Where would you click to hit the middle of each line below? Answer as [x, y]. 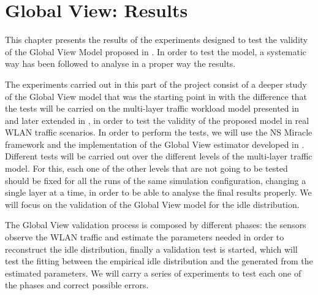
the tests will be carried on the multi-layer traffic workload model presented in [152, 108]
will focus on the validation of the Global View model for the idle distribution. [152, 204]
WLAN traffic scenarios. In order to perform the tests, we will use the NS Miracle [159, 132]
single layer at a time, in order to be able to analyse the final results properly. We [158, 192]
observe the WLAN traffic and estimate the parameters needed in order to [145, 237]
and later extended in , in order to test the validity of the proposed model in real [157, 120]
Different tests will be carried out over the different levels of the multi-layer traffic [159, 156]
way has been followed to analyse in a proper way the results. [120, 63]
